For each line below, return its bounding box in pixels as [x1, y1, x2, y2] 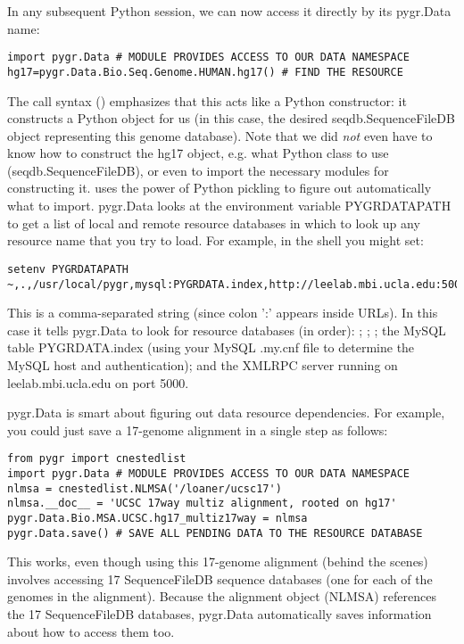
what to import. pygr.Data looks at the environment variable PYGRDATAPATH [7, 196, 452, 215]
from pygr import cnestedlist [7, 452, 186, 466]
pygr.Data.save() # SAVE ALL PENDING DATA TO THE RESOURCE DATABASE [7, 526, 423, 540]
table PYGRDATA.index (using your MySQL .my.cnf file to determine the [7, 338, 415, 357]
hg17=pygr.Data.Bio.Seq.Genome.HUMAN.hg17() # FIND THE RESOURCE [7, 65, 403, 78]
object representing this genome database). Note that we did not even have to [7, 126, 433, 144]
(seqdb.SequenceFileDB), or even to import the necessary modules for [7, 161, 389, 179]
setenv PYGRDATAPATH [7, 262, 129, 276]
